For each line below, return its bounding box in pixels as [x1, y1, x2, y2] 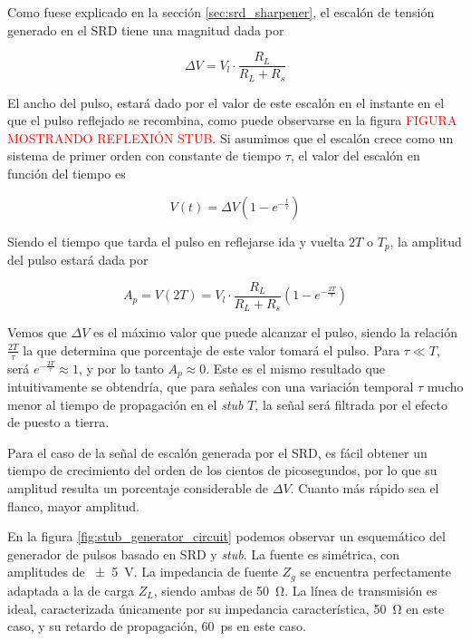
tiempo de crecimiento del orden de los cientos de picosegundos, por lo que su [7, 461, 437, 480]
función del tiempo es [7, 164, 126, 183]
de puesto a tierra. [7, 413, 110, 432]
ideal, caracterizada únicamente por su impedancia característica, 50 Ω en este [7, 598, 445, 617]
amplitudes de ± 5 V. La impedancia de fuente [7, 562, 278, 581]
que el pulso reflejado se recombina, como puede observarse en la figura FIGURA [7, 111, 457, 130]
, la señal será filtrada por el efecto [255, 394, 447, 413]
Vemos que [7, 323, 67, 342]
